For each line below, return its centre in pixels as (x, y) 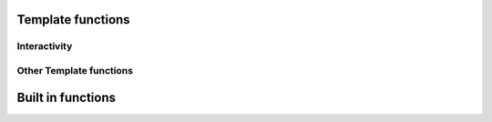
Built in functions (67, 97)
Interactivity (45, 46)
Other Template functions (75, 70)
